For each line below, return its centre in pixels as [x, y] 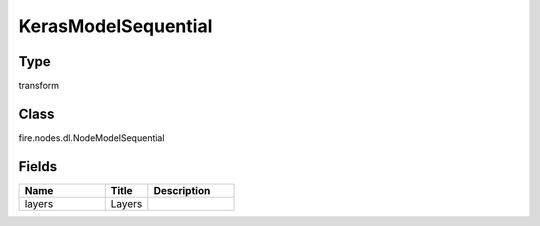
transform [39, 86]
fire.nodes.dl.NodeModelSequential [91, 137]
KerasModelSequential [115, 26]
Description [182, 190]
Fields [38, 166]
